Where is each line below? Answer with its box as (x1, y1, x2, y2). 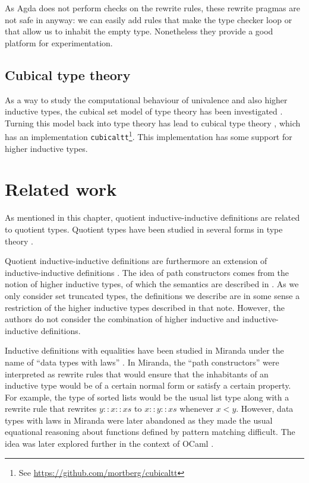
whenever (179, 402, 214, 415)
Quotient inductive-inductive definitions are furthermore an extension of (5, 255, 267, 267)
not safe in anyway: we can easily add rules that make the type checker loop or (5, 13, 292, 26)
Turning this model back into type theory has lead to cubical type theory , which (5, 116, 301, 129)
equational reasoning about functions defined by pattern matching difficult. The (5, 425, 295, 438)
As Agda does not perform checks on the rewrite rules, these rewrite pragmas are (5, 2, 300, 14)
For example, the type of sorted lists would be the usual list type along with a (5, 390, 289, 403)
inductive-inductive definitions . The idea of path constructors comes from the (5, 266, 289, 278)
